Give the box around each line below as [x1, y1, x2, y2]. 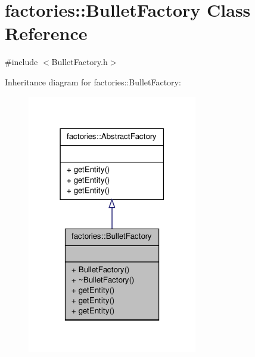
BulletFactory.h [51, 56, 108, 68]
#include [5, 56, 38, 68]
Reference [5, 21, 88, 45]
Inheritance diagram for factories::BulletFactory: [5, 75, 181, 88]
